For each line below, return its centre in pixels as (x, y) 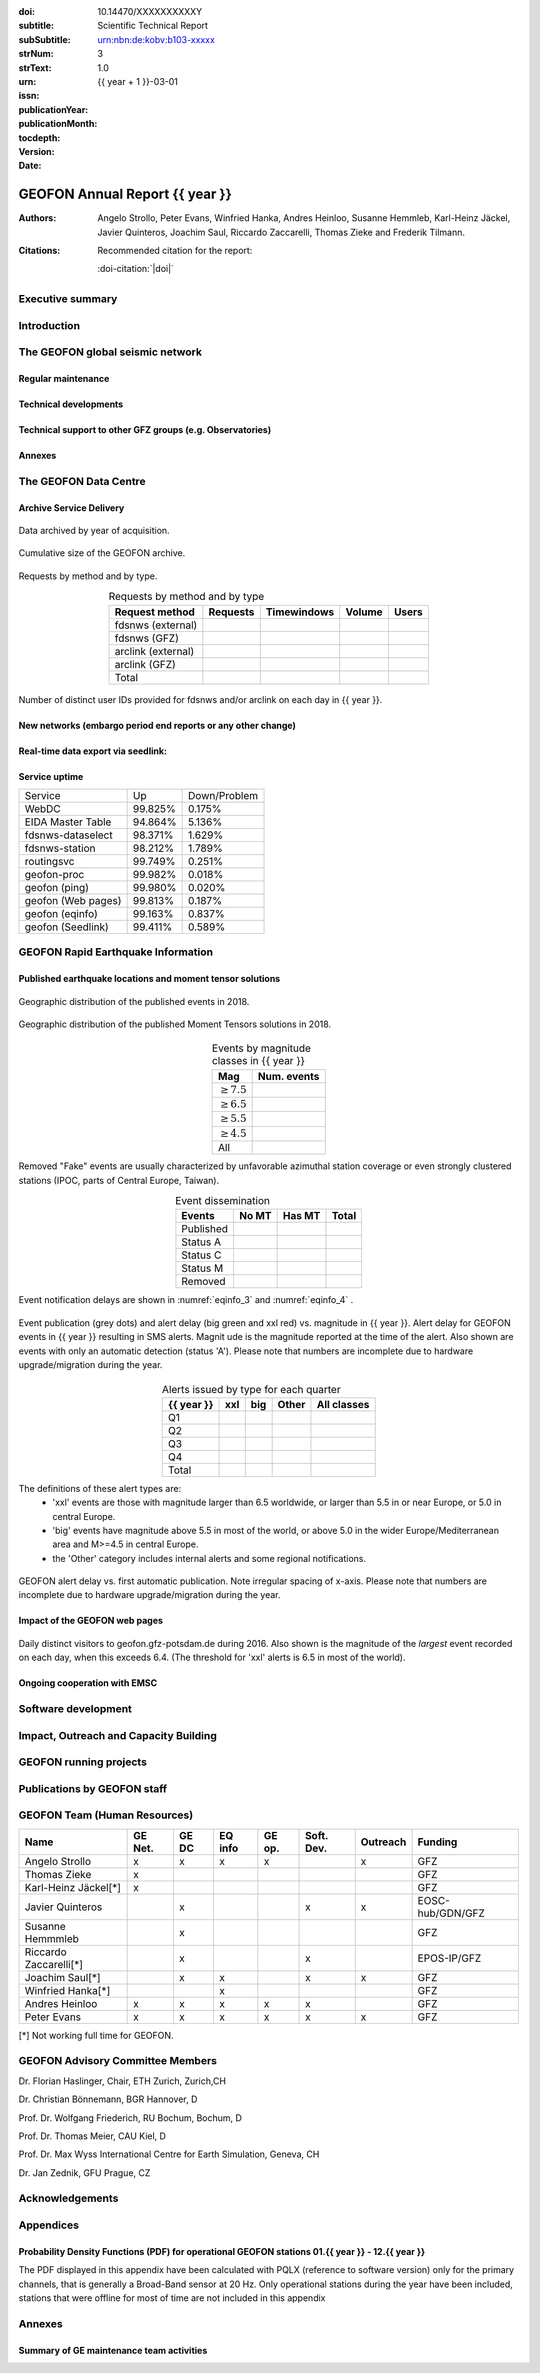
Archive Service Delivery (71, 507)
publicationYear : (53, 109)
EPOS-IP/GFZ (449, 1958)
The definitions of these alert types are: (100, 1488)
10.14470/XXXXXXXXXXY (150, 11)
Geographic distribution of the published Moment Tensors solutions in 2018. (175, 1024)
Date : (30, 166)
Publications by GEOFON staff (93, 1788)
